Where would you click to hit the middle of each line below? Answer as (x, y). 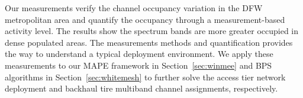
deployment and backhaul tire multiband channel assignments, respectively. (141, 88)
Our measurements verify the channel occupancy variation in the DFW (134, 8)
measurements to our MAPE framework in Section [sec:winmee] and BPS (138, 65)
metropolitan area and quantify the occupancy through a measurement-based (145, 19)
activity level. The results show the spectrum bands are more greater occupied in (152, 31)
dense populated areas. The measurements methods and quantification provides (149, 42)
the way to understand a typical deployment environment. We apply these (139, 54)
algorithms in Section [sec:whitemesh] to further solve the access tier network (145, 77)
